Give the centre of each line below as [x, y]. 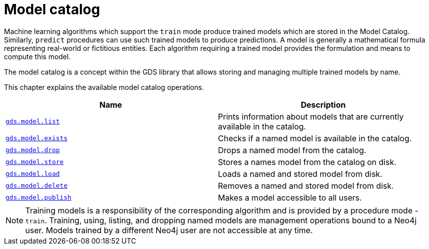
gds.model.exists [37, 138]
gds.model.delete [37, 186]
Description [323, 104]
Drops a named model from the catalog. [292, 150]
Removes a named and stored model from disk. [306, 186]
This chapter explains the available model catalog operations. [104, 87]
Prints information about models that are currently [311, 116]
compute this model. [37, 56]
